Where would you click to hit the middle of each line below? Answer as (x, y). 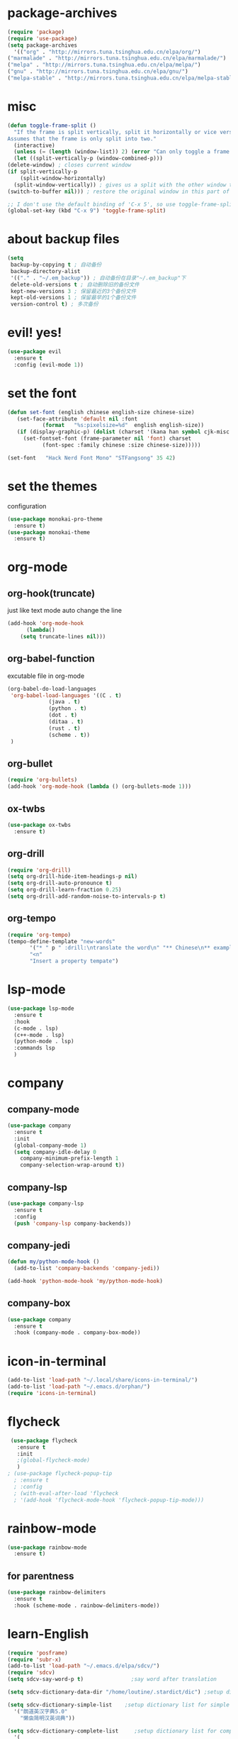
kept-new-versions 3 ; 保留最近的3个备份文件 (73, 291)
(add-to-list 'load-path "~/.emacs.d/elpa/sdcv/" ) (84, 1666)
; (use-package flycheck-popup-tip (60, 1474)
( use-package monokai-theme (49, 532)
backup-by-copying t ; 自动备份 (56, 265)
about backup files (63, 239)
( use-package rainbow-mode (47, 1548)
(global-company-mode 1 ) (50, 1145)
